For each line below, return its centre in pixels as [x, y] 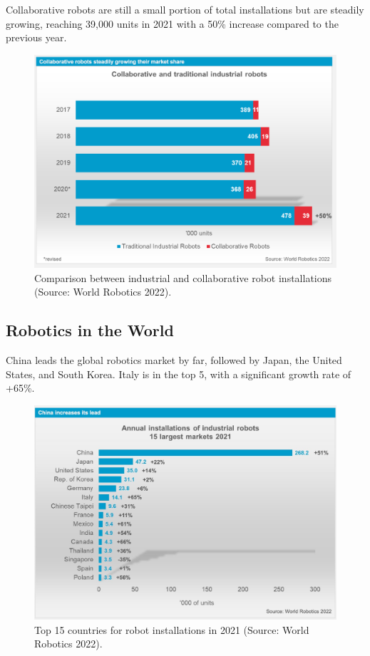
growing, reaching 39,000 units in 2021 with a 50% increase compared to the [172, 23]
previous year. [36, 37]
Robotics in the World [90, 330]
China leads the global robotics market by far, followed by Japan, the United [174, 360]
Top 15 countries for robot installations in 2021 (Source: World [172, 629]
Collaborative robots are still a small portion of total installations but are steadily [185, 9]
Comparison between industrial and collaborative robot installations [183, 277]
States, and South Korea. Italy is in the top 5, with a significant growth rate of [179, 374]
